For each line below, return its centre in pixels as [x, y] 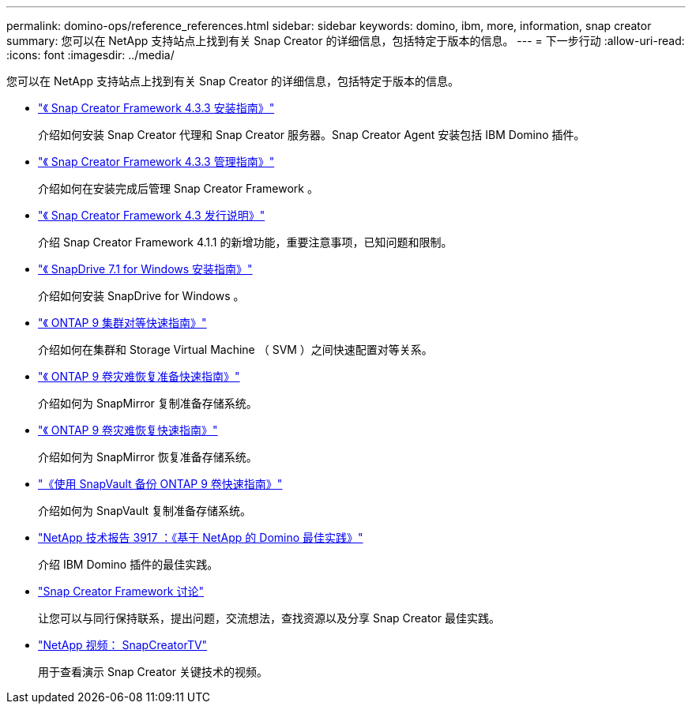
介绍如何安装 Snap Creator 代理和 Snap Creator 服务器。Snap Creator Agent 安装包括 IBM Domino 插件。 [312, 135]
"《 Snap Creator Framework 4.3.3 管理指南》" [156, 162]
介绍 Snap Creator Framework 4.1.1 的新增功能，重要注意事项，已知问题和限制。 [245, 242]
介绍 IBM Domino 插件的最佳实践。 [128, 564]
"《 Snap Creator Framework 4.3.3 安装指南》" [156, 108]
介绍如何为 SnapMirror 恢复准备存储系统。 [148, 457]
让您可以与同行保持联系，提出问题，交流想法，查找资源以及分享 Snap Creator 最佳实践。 [269, 618]
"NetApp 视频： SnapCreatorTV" [123, 645]
